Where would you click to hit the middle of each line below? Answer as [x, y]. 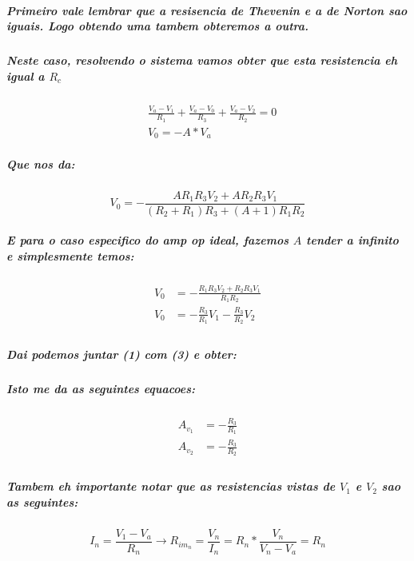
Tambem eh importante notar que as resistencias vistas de [171, 486]
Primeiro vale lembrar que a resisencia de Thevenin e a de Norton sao [207, 10]
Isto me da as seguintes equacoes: [101, 388]
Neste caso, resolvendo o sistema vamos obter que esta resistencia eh [202, 60]
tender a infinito [352, 240]
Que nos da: [41, 163]
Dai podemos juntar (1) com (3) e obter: [121, 354]
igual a [26, 76]
